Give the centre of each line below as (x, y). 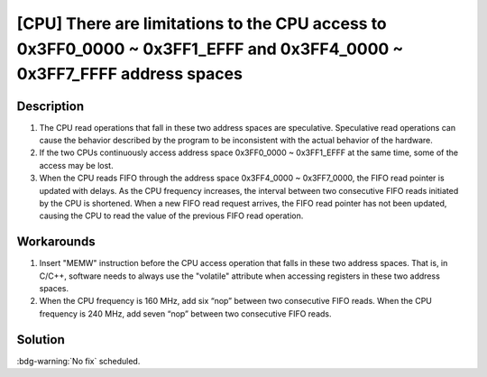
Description (51, 106)
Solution (41, 340)
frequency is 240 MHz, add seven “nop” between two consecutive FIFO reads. (186, 313)
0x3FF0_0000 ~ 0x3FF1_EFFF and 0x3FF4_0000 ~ (210, 49)
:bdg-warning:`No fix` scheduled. (78, 361)
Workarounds (56, 242)
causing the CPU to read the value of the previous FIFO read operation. (171, 216)
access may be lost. (76, 165)
